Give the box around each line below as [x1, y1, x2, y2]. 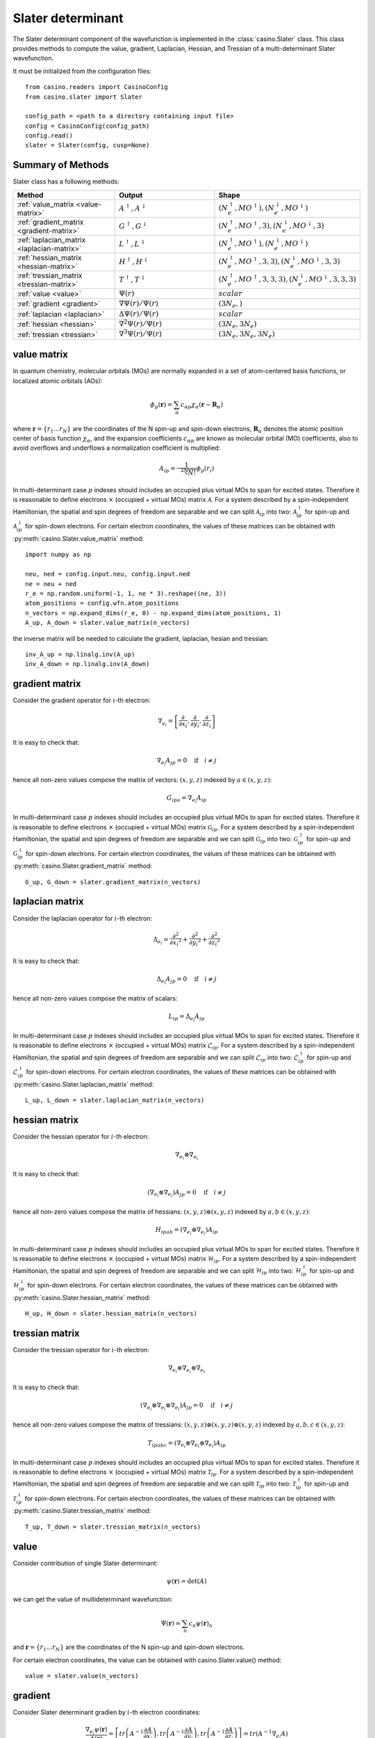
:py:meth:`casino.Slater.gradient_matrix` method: [12, 862, 153, 870]
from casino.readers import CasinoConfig [25, 83, 168, 91]
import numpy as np [25, 551, 92, 559]
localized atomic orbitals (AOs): [12, 376, 103, 385]
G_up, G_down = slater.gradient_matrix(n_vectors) [25, 878, 201, 886]
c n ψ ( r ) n [188, 1619, 213, 1629]
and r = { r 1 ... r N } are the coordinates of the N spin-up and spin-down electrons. [12, 1643, 245, 1653]
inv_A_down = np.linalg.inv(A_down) [25, 660, 150, 668]
